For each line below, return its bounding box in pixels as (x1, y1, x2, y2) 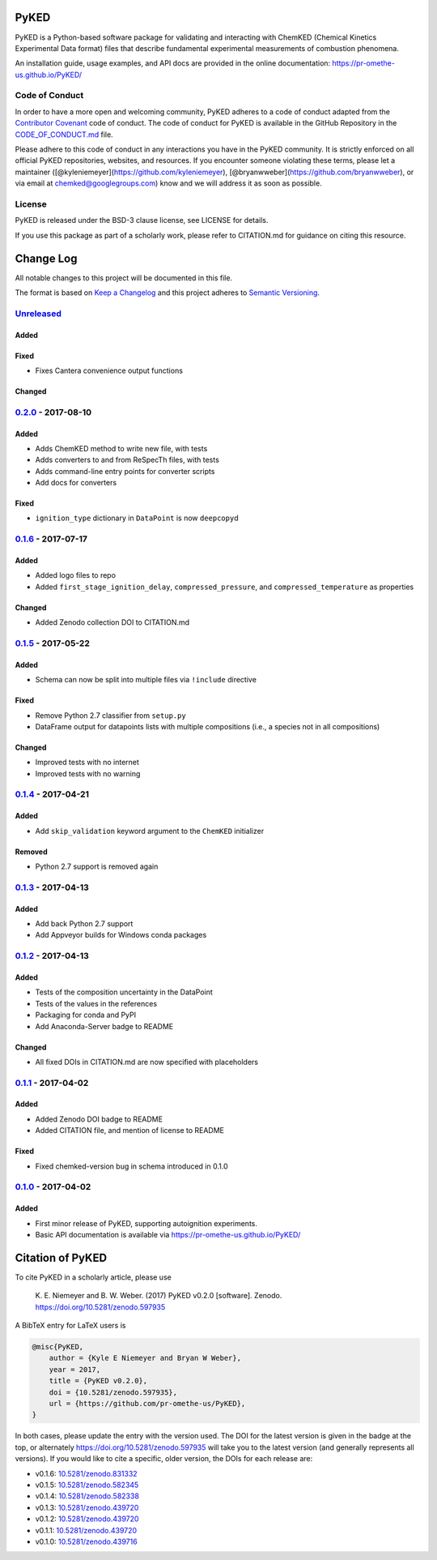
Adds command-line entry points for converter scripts (35, 466, 215, 476)
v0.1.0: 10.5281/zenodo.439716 (35, 1536, 138, 1546)
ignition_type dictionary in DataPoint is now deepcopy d (35, 513, 239, 523)
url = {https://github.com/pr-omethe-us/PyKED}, (49, 1399, 246, 1408)
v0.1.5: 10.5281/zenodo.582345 (35, 1480, 139, 1489)
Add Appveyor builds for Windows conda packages (35, 930, 207, 940)
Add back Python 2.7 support (35, 919, 134, 929)
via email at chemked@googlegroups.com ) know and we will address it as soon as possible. (15, 178, 323, 188)
